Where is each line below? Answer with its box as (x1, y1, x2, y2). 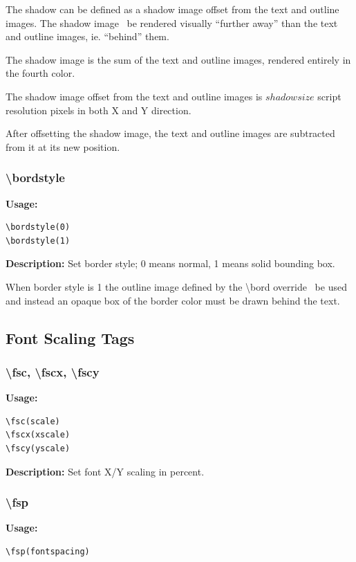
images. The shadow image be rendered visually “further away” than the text (6, 15, 338, 30)
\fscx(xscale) (6, 430, 71, 440)
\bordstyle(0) (6, 222, 71, 233)
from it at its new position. (6, 139, 120, 154)
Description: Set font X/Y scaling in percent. (6, 464, 205, 478)
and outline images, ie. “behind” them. (6, 29, 169, 44)
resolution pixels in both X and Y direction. (6, 102, 191, 117)
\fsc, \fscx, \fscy (6, 363, 100, 380)
